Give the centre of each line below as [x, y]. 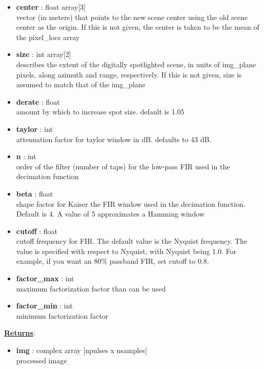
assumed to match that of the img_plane [81, 84]
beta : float [35, 193]
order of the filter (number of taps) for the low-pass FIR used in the [123, 166]
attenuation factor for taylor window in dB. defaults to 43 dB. [114, 139]
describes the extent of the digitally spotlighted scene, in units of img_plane [136, 64]
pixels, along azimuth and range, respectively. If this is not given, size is [129, 74]
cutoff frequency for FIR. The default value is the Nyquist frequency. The [132, 241]
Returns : [20, 333]
